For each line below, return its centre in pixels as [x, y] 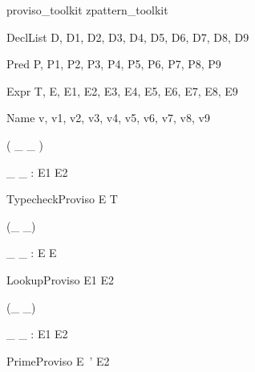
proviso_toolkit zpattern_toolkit [87, 10]
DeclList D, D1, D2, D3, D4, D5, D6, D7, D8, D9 [128, 37]
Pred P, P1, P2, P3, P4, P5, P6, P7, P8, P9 [114, 64]
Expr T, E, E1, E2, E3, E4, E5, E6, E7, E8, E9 [122, 90]
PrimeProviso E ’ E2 [58, 360]
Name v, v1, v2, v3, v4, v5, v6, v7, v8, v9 [108, 118]
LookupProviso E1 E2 [60, 279]
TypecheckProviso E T [62, 199]
